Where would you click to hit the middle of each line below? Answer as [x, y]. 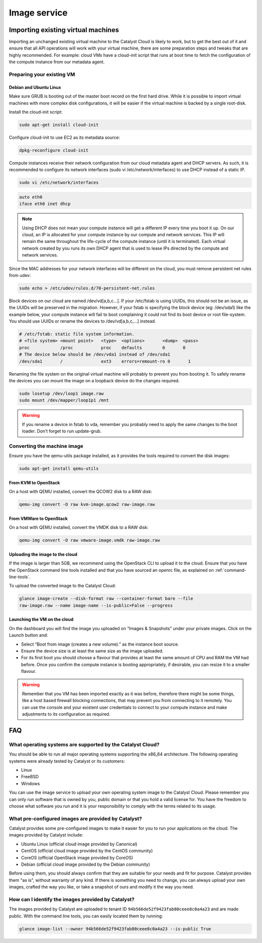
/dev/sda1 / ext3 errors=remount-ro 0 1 [105, 361]
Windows [31, 783]
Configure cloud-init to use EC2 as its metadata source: [65, 137]
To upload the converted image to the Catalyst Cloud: [62, 586]
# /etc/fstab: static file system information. [77, 334]
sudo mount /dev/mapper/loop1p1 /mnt [64, 400]
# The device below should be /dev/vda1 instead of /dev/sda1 [95, 354]
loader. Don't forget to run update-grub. [62, 431]
